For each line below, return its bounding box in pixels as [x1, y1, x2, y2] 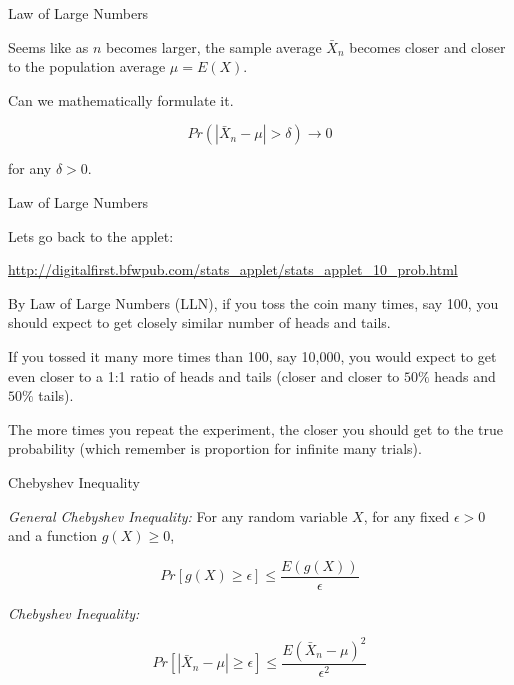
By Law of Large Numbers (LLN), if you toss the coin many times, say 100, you [8, 292, 499, 313]
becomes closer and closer [349, 36, 506, 57]
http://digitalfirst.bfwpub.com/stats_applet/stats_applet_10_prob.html [8, 259, 458, 280]
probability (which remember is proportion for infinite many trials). [8, 438, 422, 459]
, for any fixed [363, 505, 450, 526]
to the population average [8, 56, 166, 77]
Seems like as [8, 36, 89, 57]
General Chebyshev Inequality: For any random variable [8, 505, 348, 526]
